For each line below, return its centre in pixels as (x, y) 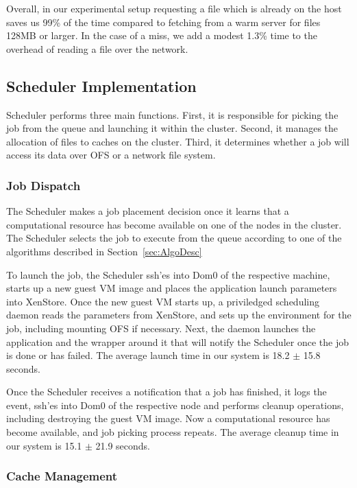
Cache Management (62, 476)
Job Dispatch (44, 185)
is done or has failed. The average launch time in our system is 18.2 (148, 355)
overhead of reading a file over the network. (97, 48)
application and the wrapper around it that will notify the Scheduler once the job (177, 341)
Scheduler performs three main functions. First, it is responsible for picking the (172, 114)
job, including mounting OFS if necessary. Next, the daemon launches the (161, 328)
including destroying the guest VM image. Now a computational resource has (168, 418)
